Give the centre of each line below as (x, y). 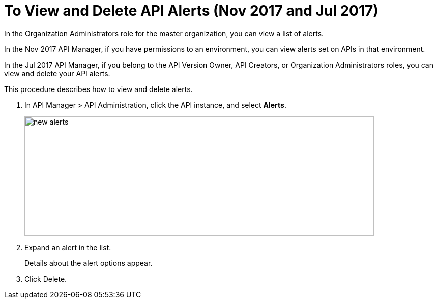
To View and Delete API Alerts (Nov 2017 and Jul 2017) (191, 11)
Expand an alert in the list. (68, 247)
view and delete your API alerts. (57, 73)
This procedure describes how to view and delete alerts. (98, 89)
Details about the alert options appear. (89, 263)
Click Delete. (46, 279)
